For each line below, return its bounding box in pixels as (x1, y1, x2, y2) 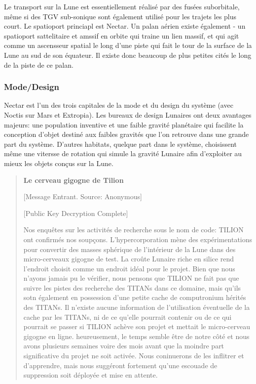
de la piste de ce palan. (4, 59, 73, 70)
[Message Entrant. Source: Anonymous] (23, 191, 142, 202)
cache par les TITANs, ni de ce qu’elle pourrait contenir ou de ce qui (23, 311, 232, 322)
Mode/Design (4, 81, 59, 93)
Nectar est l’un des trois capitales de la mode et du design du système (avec (4, 100, 233, 110)
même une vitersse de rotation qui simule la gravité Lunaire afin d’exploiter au (4, 148, 242, 159)
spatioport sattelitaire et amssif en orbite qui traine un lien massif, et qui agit (4, 30, 239, 41)
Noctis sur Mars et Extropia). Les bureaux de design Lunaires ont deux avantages (4, 109, 252, 120)
